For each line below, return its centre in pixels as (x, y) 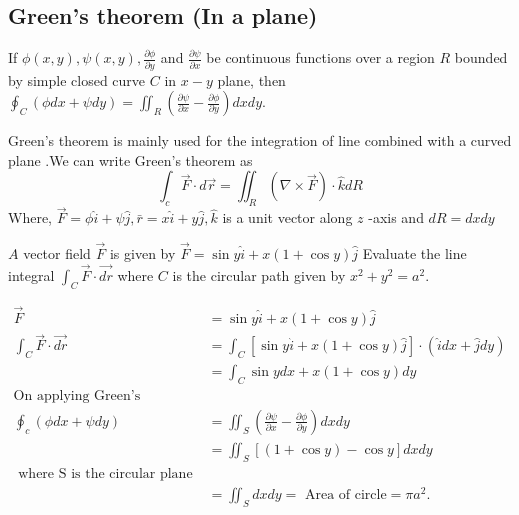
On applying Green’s (77, 395)
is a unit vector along (287, 217)
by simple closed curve (77, 79)
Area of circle (345, 494)
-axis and (396, 217)
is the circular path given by (259, 274)
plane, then (251, 79)
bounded (481, 57)
